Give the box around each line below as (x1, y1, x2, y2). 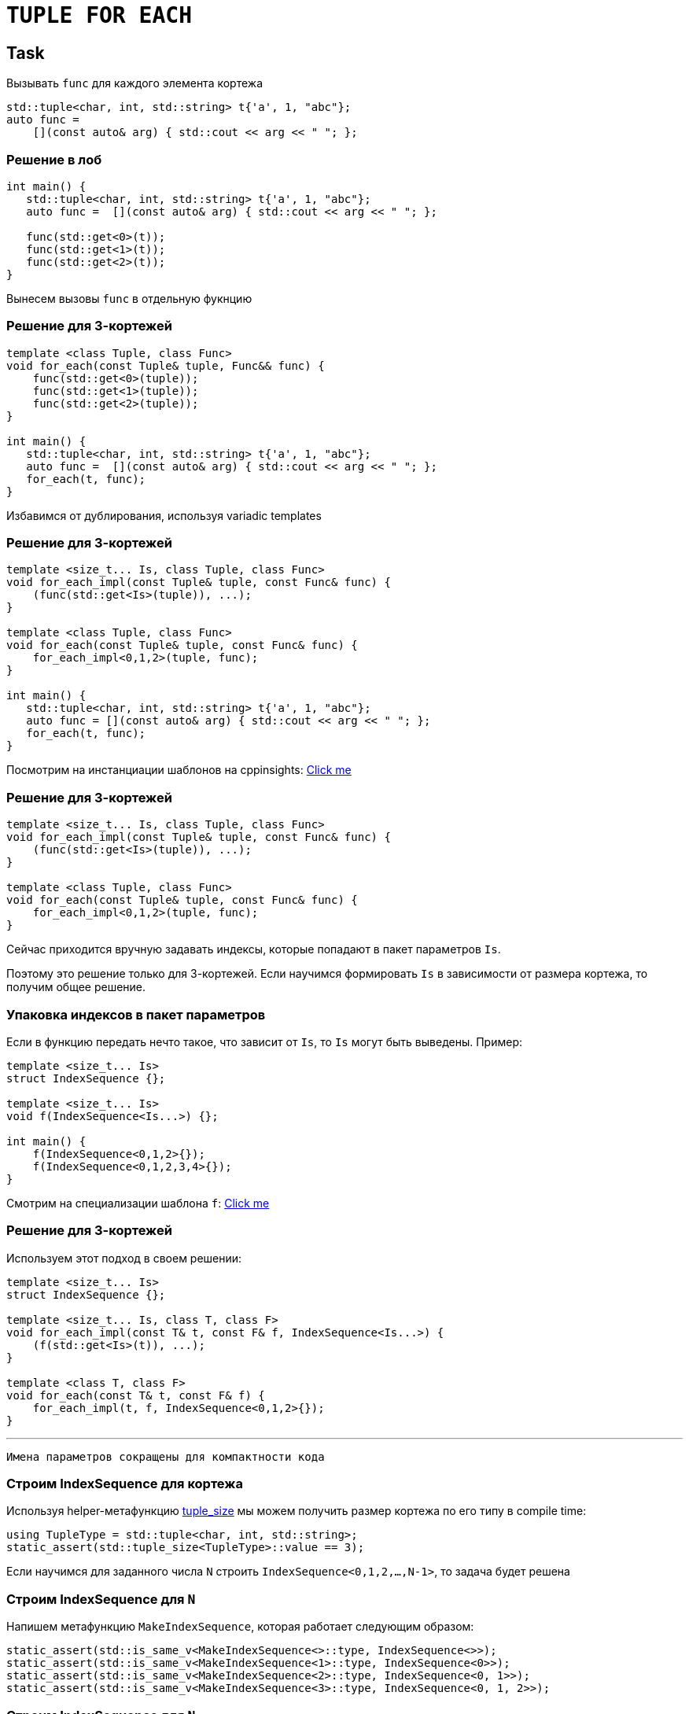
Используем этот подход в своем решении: (6, 1251, 242, 1265)
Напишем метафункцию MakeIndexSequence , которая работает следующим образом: (6, 1620, 474, 1634)
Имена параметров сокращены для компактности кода (6, 1450, 325, 1463)
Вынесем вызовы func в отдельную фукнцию (6, 291, 252, 305)
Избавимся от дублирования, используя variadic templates (6, 508, 322, 522)
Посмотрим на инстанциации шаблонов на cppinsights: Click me (6, 763, 352, 777)
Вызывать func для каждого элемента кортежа (6, 76, 263, 90)
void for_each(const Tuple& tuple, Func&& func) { (6, 359, 325, 372)
